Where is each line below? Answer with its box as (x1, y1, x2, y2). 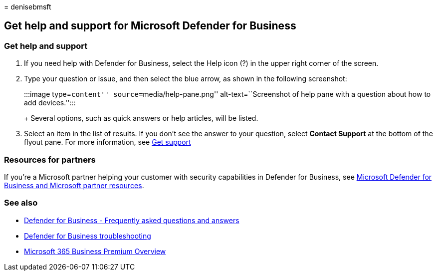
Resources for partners (4, 154, 96, 165)
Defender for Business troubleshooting (24, 231, 151, 240)
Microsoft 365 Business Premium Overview (24, 247, 166, 256)
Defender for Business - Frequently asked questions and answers (24, 216, 239, 225)
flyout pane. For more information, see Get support (24, 138, 191, 147)
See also (4, 198, 38, 208)
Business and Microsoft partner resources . (4, 181, 144, 190)
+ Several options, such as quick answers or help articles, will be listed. (24, 114, 258, 123)
